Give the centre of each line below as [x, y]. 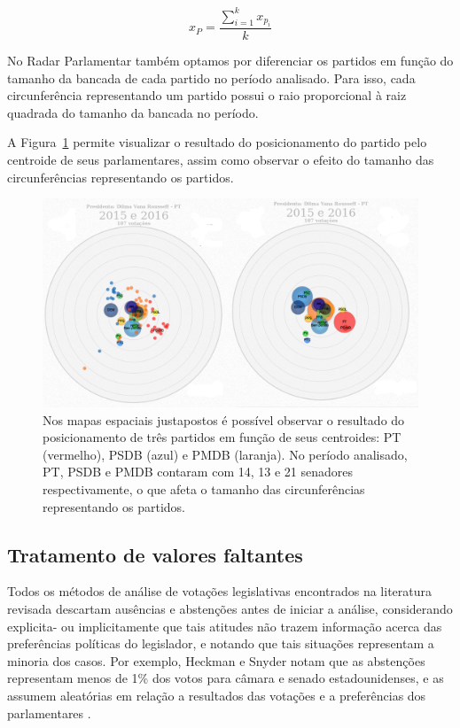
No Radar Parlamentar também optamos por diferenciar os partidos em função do [230, 60]
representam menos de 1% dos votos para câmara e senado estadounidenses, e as [226, 678]
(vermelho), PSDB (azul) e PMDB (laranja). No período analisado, [225, 454]
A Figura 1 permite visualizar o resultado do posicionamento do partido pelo [217, 142]
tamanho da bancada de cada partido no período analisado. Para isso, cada [211, 77]
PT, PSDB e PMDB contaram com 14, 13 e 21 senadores [198, 472]
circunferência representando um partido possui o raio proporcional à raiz [207, 95]
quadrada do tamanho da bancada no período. [133, 112]
